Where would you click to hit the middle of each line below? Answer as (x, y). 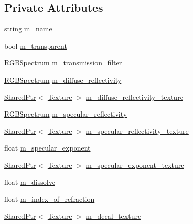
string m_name (28, 29)
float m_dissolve (30, 182)
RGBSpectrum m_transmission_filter (63, 63)
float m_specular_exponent (47, 148)
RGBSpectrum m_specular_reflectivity (66, 114)
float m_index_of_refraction (50, 199)
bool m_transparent (36, 45)
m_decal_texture (114, 216)
